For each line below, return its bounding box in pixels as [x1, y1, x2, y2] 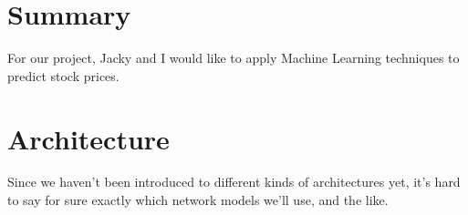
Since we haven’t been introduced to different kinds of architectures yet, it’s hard [7, 172, 461, 191]
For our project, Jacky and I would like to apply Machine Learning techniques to [7, 48, 460, 67]
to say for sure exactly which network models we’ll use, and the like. [7, 190, 389, 210]
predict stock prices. [7, 66, 120, 85]
